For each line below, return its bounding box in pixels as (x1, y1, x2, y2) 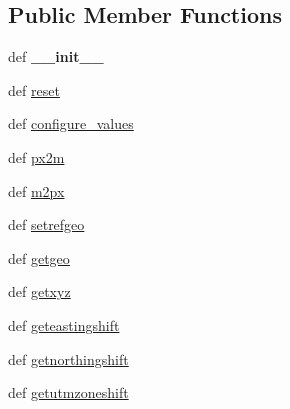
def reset (8, 79, 60, 100)
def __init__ (8, 46, 104, 67)
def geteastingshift (8, 314, 120, 335)
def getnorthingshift (8, 348, 129, 369)
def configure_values (8, 113, 134, 134)
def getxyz (8, 281, 71, 302)
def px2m (8, 146, 65, 167)
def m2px (8, 180, 65, 201)
